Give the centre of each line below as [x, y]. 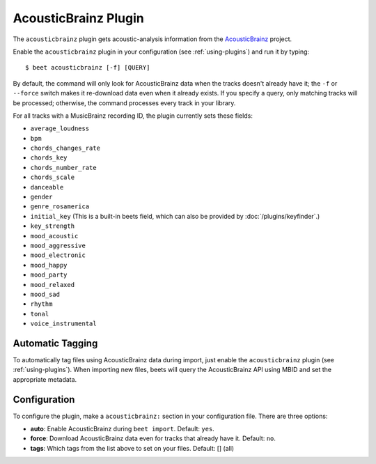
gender [41, 197]
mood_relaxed [53, 285]
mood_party [49, 275]
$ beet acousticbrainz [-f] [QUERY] [88, 68]
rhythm [41, 304]
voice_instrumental [63, 324]
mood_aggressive [58, 245]
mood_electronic [58, 255]
